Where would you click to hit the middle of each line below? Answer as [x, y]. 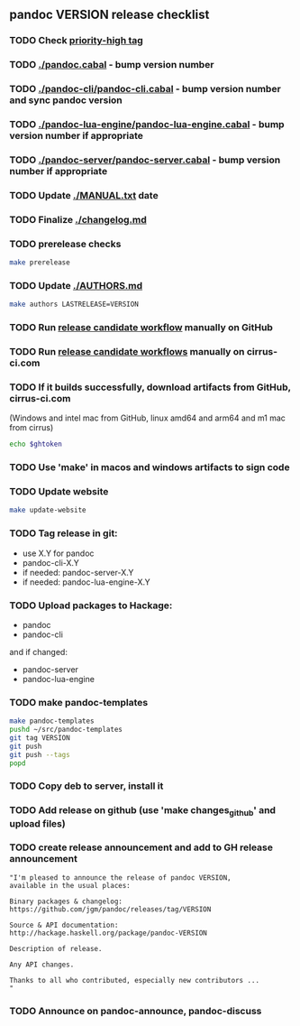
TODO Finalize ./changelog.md [78, 219]
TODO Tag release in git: [64, 533]
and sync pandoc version [66, 100]
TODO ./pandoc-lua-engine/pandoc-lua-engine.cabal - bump [147, 125]
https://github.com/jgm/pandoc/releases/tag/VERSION [110, 909]
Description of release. [56, 948]
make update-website [48, 510]
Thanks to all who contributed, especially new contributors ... [134, 980]
